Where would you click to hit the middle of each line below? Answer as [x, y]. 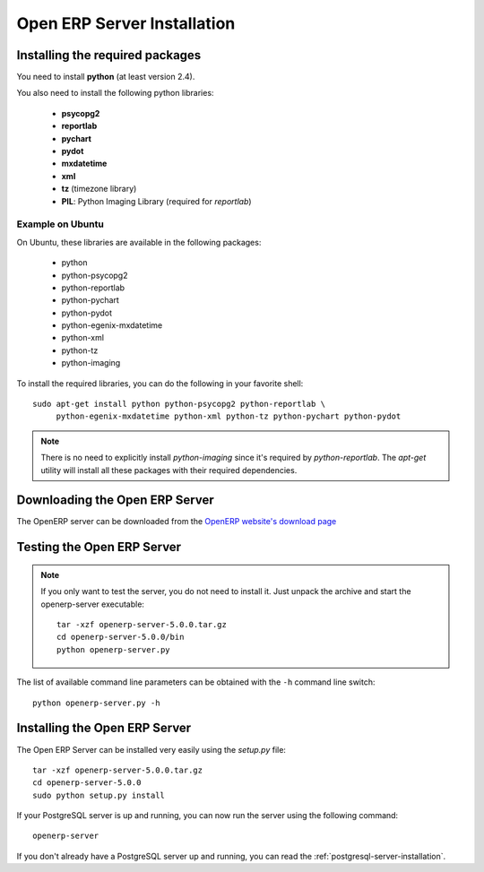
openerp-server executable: [93, 604]
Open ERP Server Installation [126, 23]
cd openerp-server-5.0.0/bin [121, 637]
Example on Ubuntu [60, 224]
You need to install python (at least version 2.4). [106, 77]
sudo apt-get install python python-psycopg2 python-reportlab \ [179, 404]
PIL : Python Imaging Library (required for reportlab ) [156, 201]
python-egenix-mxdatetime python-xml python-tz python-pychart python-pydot [229, 416]
